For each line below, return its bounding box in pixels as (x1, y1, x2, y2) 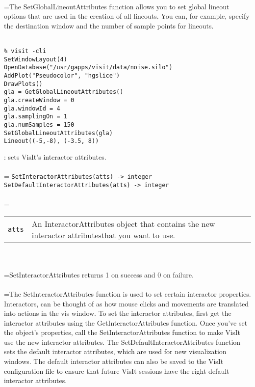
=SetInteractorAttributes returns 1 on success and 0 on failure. (4, 269, 194, 279)
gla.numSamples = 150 (4, 121, 75, 128)
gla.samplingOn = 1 (4, 113, 67, 120)
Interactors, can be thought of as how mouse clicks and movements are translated (4, 298, 249, 308)
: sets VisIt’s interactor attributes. (4, 151, 106, 162)
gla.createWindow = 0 (4, 96, 75, 104)
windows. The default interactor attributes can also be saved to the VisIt (4, 356, 224, 366)
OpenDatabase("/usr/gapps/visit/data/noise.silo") (4, 64, 173, 71)
